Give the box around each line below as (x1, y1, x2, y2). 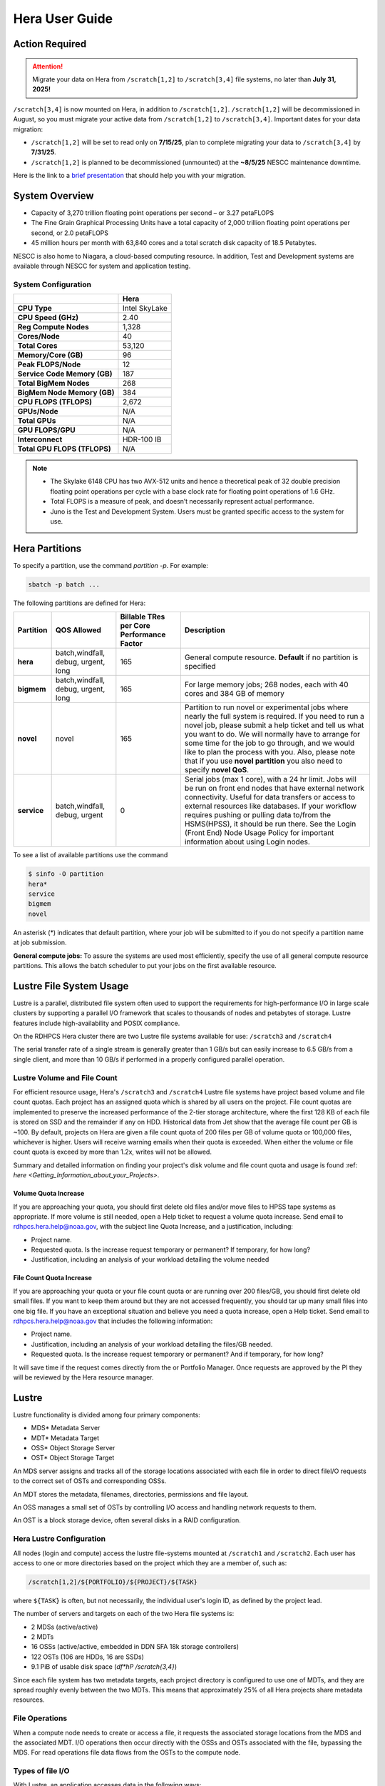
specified (184, 662, 217, 672)
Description (184, 625, 226, 635)
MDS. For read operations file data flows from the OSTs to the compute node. (13, 1748, 241, 1757)
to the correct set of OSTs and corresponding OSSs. (13, 1477, 167, 1485)
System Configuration (13, 279, 92, 289)
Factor (120, 639, 143, 649)
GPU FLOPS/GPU (17, 425, 76, 435)
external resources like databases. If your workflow (184, 801, 356, 811)
